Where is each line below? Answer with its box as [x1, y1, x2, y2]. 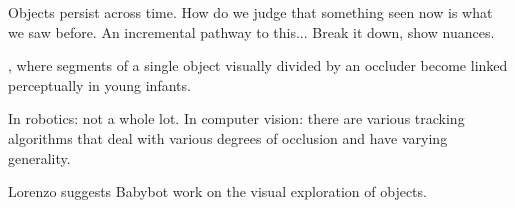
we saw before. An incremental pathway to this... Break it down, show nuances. [8, 21, 495, 42]
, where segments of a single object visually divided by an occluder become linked [8, 55, 508, 76]
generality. [8, 147, 71, 168]
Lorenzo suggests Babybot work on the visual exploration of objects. [8, 181, 427, 202]
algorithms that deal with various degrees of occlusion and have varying [8, 127, 448, 148]
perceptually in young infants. [8, 74, 191, 95]
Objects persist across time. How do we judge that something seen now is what [8, 2, 493, 22]
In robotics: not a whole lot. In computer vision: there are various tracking [8, 108, 465, 129]
